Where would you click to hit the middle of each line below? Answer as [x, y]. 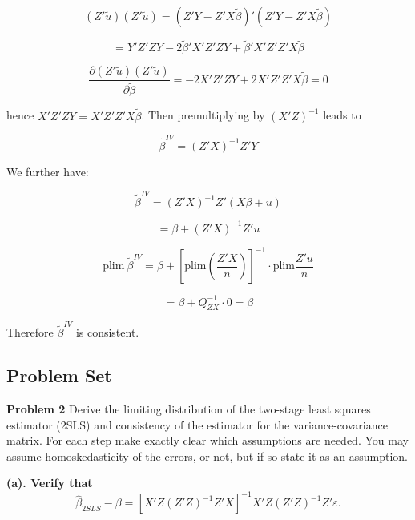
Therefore [30, 332]
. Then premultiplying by [203, 115]
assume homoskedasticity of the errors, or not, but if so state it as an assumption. [207, 456]
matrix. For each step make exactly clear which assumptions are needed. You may [207, 440]
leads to [342, 115]
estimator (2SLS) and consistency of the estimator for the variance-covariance [197, 424]
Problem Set [59, 375]
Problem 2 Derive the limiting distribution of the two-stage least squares [189, 408]
